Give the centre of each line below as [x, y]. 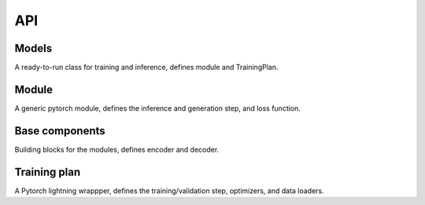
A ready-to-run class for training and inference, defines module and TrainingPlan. [146, 68]
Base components [60, 131]
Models [33, 48]
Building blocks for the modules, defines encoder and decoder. [117, 149]
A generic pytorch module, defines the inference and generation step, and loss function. [157, 108]
